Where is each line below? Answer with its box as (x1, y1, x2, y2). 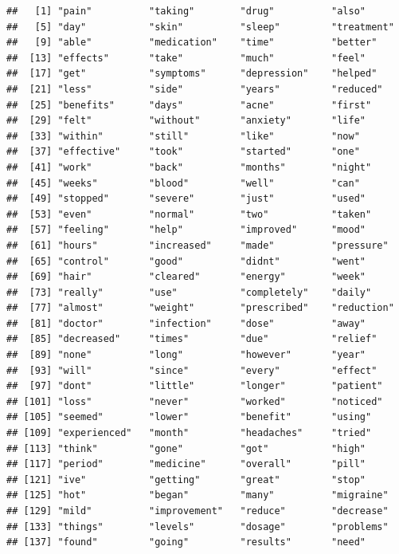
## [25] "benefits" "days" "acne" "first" (6, 99, 372, 111)
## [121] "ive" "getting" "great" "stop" (6, 473, 366, 485)
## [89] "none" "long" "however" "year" (6, 349, 366, 361)
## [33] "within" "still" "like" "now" (6, 130, 360, 142)
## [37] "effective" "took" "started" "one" (6, 146, 360, 158)
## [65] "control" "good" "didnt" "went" (6, 255, 366, 267)
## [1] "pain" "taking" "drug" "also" (6, 6, 366, 17)
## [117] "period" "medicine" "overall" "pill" (6, 458, 366, 470)
